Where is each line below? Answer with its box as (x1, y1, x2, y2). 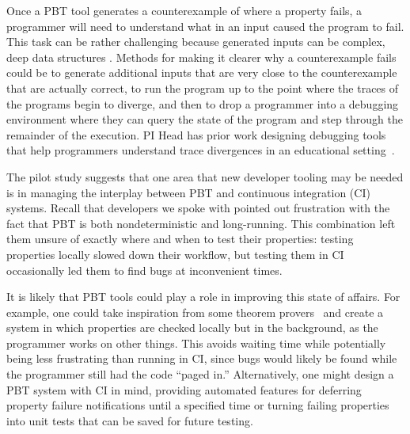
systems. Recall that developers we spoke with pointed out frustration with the (6, 200, 390, 216)
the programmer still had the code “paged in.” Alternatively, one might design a (6, 366, 394, 383)
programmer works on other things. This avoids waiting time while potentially (6, 334, 386, 351)
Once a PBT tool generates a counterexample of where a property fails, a (6, 2, 363, 18)
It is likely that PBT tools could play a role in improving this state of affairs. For (6, 288, 401, 305)
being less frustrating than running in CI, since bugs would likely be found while (6, 350, 397, 367)
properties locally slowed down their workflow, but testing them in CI (6, 246, 344, 262)
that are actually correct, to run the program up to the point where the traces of (6, 79, 399, 96)
